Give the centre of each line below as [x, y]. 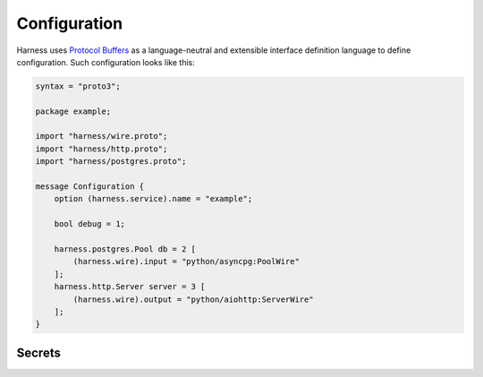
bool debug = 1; [89, 224]
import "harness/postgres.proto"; [111, 162]
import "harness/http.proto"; [102, 149]
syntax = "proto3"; [78, 86]
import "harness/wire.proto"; [102, 136]
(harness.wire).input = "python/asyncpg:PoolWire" [186, 261]
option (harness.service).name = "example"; [153, 199]
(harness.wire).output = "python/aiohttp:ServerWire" [193, 299]
